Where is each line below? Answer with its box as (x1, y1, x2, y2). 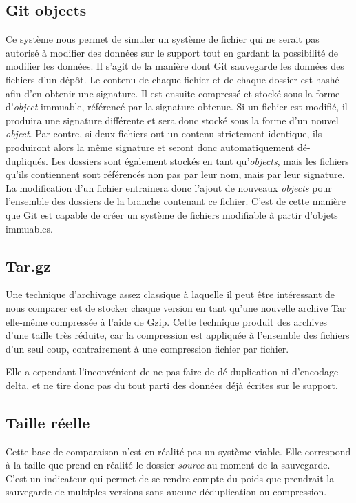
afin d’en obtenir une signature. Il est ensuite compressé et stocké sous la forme (6, 86, 340, 100)
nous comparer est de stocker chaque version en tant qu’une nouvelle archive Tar (6, 300, 346, 315)
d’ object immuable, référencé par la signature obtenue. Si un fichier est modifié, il (6, 99, 348, 114)
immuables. (6, 221, 53, 235)
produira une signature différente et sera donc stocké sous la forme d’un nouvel (6, 112, 339, 127)
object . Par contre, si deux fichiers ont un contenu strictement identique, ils (6, 126, 322, 141)
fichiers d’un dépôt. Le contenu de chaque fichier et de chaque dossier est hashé (6, 72, 339, 86)
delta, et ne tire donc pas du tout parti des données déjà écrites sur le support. (6, 377, 338, 392)
